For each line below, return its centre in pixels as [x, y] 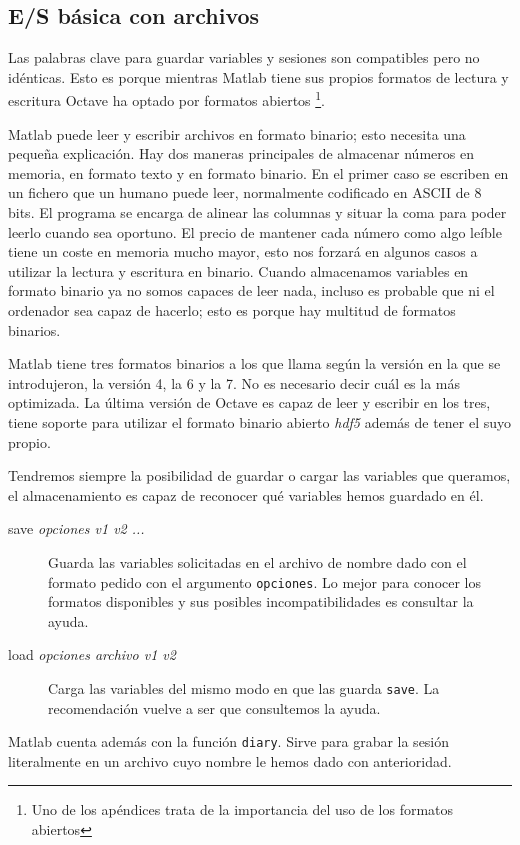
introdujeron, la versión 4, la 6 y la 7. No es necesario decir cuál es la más [234, 382]
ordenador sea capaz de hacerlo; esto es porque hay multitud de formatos [232, 309]
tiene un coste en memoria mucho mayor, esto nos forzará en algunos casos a [243, 251]
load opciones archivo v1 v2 [92, 654]
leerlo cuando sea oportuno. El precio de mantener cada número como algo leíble [255, 231]
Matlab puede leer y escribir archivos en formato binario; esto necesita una [237, 133]
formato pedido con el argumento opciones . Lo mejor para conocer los [265, 581]
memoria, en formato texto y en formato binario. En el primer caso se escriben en [258, 172]
